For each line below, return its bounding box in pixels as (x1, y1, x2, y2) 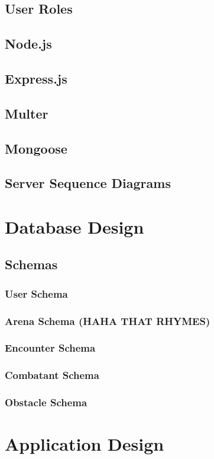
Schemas (5, 255, 58, 273)
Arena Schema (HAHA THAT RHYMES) (5, 313, 210, 328)
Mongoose (5, 139, 67, 157)
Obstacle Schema (5, 395, 87, 410)
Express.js (5, 69, 67, 87)
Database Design (5, 214, 144, 238)
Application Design (5, 432, 164, 456)
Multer (5, 104, 48, 122)
